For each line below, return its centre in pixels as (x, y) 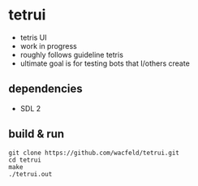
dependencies (45, 89)
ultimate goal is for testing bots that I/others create (105, 63)
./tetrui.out (30, 174)
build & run (37, 134)
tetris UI (33, 37)
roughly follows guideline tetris (72, 54)
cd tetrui (25, 160)
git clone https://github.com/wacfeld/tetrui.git (94, 153)
